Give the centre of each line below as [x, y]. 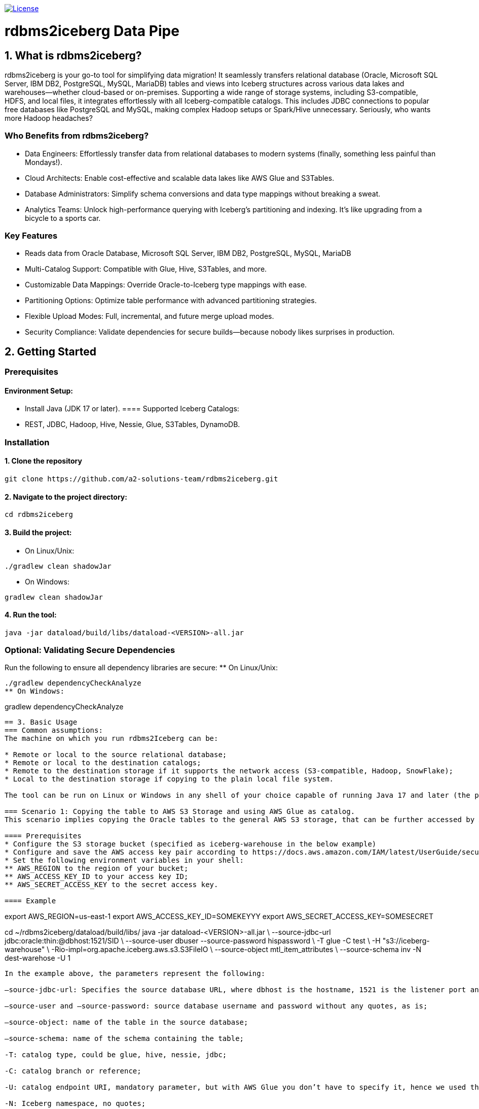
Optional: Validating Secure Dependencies [90, 650]
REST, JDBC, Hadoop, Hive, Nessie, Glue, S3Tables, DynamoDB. [133, 425]
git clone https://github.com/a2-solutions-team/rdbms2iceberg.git [141, 479]
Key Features [31, 236]
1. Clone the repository [43, 461]
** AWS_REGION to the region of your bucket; [97, 869]
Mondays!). [44, 162]
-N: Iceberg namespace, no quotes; [75, 1104]
